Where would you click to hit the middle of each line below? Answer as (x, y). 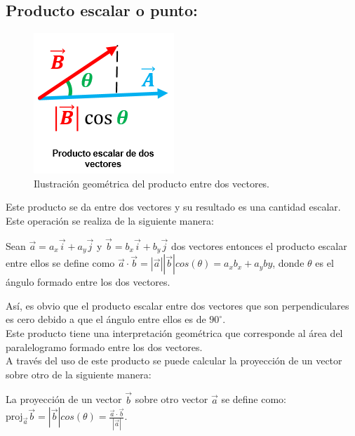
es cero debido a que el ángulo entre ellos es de (106, 319)
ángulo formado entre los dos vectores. (88, 282)
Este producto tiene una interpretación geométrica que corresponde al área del (174, 333)
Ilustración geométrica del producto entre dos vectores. (152, 183)
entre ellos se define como (60, 263)
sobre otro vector (172, 399)
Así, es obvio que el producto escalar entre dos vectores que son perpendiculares (177, 305)
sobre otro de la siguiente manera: (79, 374)
